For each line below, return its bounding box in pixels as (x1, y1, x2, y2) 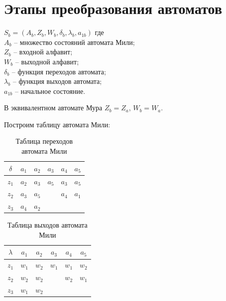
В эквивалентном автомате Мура (4, 102, 103, 113)
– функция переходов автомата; (11, 66, 106, 76)
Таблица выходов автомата (7, 220, 88, 230)
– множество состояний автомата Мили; (14, 36, 135, 47)
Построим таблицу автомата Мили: (4, 119, 111, 129)
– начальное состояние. (14, 85, 86, 96)
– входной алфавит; (13, 46, 73, 57)
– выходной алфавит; (15, 56, 79, 66)
